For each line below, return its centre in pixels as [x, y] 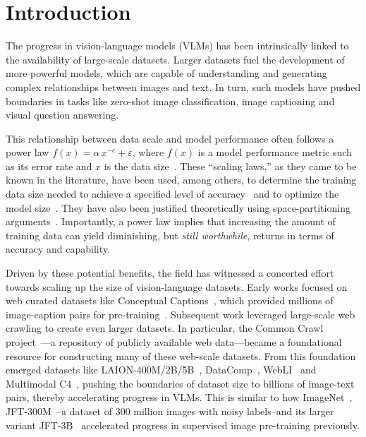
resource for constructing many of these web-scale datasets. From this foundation [181, 355]
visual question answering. [62, 115]
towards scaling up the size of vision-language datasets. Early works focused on [177, 286]
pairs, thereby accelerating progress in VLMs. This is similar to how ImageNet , [179, 397]
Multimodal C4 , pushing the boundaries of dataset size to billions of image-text [180, 383]
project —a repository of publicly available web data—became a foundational [174, 342]
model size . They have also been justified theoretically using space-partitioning [178, 207]
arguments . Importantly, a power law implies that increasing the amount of [171, 221]
